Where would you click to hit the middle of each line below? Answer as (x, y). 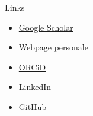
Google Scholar (46, 27)
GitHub (33, 106)
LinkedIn (35, 87)
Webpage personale (53, 47)
